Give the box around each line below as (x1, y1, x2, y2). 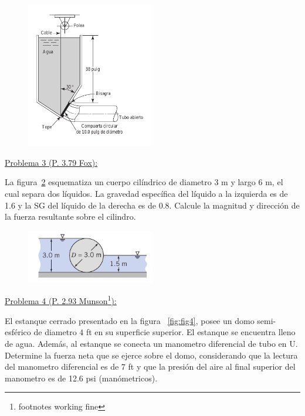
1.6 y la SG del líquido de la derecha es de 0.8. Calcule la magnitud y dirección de (5, 199, 300, 211)
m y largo (221, 176, 256, 188)
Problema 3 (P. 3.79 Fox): (5, 156, 98, 168)
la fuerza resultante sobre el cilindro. (5, 210, 136, 223)
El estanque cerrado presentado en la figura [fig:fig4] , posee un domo (5, 314, 255, 326)
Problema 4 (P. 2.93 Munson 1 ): (5, 293, 117, 307)
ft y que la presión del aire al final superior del (128, 360, 296, 373)
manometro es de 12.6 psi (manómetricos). (5, 371, 158, 384)
